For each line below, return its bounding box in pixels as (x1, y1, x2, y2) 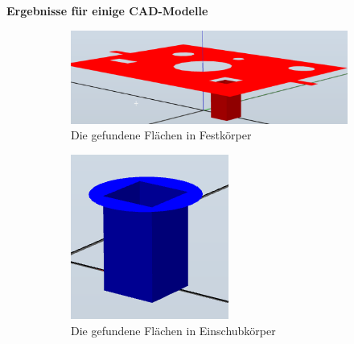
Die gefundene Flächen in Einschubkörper (71, 321, 276, 338)
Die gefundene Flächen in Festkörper (71, 126, 252, 143)
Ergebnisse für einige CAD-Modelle (6, 2, 208, 19)
